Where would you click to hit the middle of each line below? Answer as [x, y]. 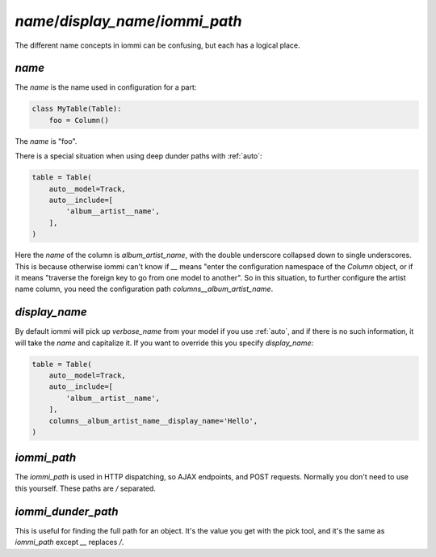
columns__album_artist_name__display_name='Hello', [153, 421]
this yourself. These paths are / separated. [86, 488]
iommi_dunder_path [67, 511]
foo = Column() [79, 120]
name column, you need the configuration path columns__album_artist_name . [144, 289]
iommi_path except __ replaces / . [69, 542]
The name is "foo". [46, 141]
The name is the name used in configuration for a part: [106, 87]
